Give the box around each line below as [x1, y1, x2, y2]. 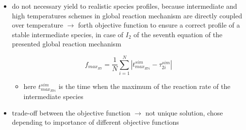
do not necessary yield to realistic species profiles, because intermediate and [12, 1, 237, 11]
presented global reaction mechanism [12, 39, 121, 49]
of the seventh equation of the [133, 29, 223, 39]
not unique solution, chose [145, 107, 223, 117]
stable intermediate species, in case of [12, 29, 124, 39]
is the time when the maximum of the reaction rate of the [58, 81, 230, 91]
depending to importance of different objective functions [12, 117, 179, 127]
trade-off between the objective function [12, 107, 131, 117]
